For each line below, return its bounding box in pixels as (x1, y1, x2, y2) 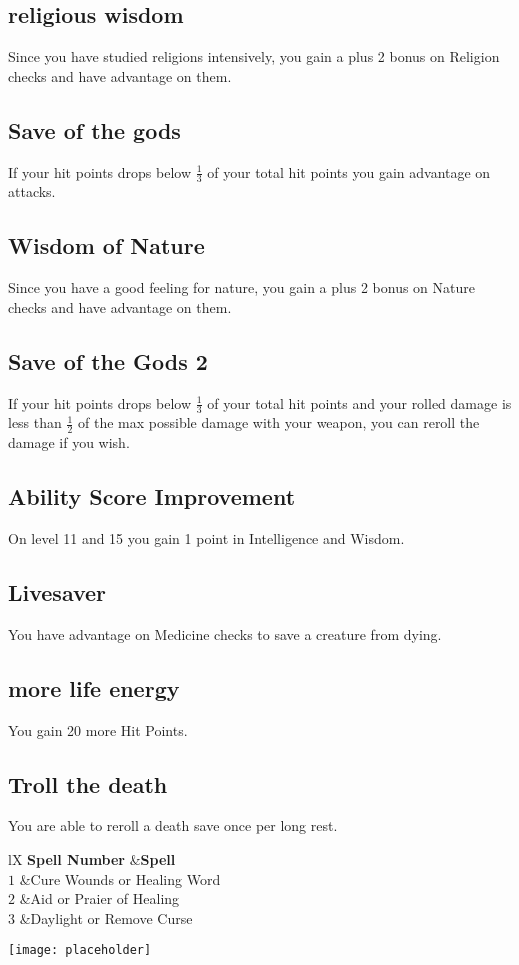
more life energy (8, 672, 180, 703)
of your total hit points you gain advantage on (207, 161, 491, 182)
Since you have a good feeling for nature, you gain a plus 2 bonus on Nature (8, 277, 475, 298)
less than (8, 412, 62, 433)
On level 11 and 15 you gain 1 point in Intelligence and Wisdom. (8, 528, 405, 549)
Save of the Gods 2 (8, 345, 208, 376)
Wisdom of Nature (8, 230, 205, 261)
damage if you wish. (8, 432, 130, 453)
